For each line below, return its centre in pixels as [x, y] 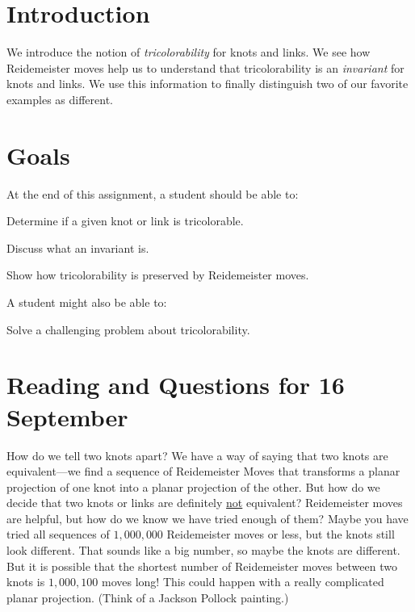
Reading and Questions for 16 [176, 385]
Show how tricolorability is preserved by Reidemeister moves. [158, 275]
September [67, 416]
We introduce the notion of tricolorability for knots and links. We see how [189, 52]
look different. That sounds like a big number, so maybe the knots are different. [203, 550]
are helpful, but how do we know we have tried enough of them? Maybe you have [207, 518]
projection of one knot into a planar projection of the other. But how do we [193, 486]
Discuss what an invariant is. [78, 247]
